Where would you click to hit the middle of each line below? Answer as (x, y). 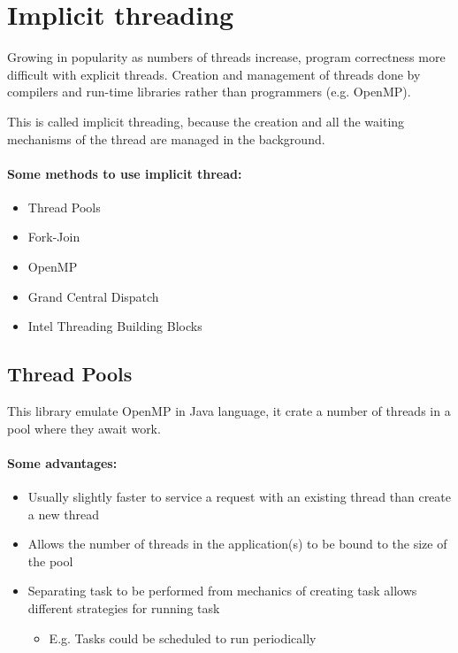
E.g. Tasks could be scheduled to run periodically (183, 638)
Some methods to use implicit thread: (125, 173)
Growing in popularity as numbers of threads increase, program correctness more (226, 57)
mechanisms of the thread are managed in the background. (166, 138)
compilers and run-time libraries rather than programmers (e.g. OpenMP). (209, 92)
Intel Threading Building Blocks (115, 326)
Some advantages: (62, 462)
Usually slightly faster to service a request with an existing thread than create (239, 497)
